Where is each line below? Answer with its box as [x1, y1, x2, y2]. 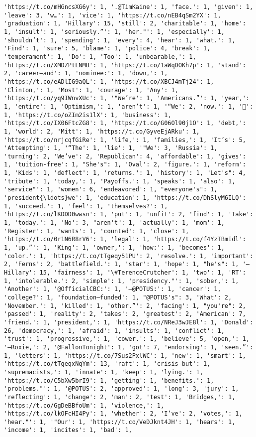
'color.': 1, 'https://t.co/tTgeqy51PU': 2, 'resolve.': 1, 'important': [4, 252, 254, 260]
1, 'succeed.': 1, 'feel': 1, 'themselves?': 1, [4, 202, 168, 210]
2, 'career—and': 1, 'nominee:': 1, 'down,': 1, [4, 70, 168, 77]
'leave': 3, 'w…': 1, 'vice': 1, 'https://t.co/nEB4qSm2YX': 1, [4, 11, 221, 19]
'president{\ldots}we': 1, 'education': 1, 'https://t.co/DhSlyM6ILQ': [4, 194, 246, 202]
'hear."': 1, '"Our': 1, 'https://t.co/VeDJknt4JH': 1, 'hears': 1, [4, 418, 236, 426]
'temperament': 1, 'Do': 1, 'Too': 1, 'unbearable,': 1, [4, 53, 196, 60]
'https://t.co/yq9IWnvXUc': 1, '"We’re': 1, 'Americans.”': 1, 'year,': [4, 95, 250, 102]
